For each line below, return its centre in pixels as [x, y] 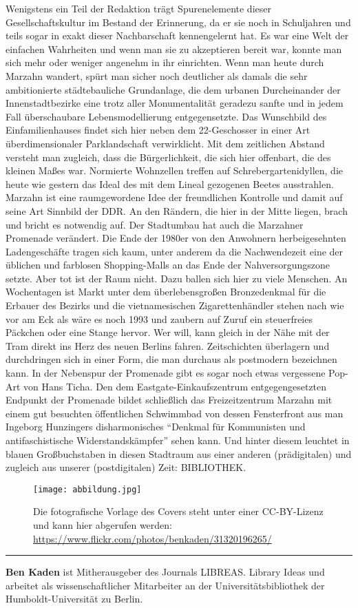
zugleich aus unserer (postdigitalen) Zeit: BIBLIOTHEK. [126, 467]
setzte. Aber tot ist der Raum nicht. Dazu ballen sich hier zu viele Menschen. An [177, 278]
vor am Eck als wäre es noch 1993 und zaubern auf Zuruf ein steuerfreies [159, 318]
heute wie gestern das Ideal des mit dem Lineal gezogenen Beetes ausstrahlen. [170, 184]
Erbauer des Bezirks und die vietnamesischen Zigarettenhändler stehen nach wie [175, 305]
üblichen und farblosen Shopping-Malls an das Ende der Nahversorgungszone [168, 265]
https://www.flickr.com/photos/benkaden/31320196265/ [152, 538]
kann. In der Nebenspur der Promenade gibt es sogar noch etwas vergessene [166, 373]
